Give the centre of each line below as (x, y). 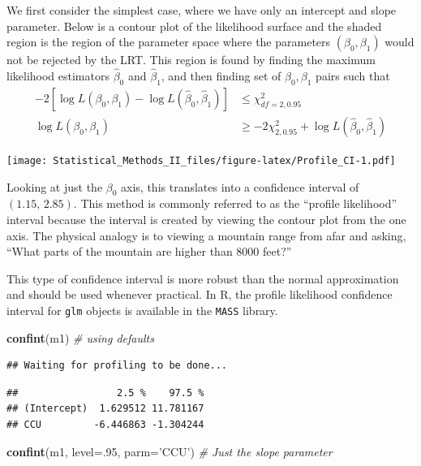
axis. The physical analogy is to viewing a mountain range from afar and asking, (206, 235)
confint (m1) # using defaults (80, 337)
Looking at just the (55, 186)
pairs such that (353, 76)
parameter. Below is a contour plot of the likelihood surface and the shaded (194, 26)
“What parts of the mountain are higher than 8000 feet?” (149, 251)
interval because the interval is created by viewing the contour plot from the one (206, 219)
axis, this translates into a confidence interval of (240, 186)
